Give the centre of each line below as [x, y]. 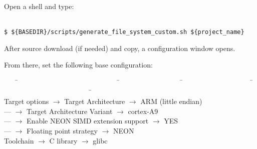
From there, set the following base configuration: [78, 65]
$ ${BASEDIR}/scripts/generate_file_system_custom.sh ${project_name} [124, 32]
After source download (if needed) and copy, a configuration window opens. [120, 48]
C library [63, 140]
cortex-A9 [143, 111]
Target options [27, 101]
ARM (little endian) [171, 101]
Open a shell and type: [39, 6]
